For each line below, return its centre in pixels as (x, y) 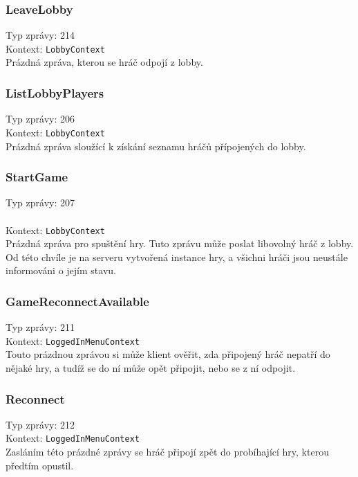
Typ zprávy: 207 (40, 202)
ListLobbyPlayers (55, 92)
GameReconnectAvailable (77, 301)
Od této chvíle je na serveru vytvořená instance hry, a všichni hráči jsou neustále (177, 256)
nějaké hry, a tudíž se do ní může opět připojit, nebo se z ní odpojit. (151, 368)
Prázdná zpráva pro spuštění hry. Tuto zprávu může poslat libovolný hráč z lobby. (180, 243)
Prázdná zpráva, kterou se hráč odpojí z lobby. (104, 62)
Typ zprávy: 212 (40, 424)
